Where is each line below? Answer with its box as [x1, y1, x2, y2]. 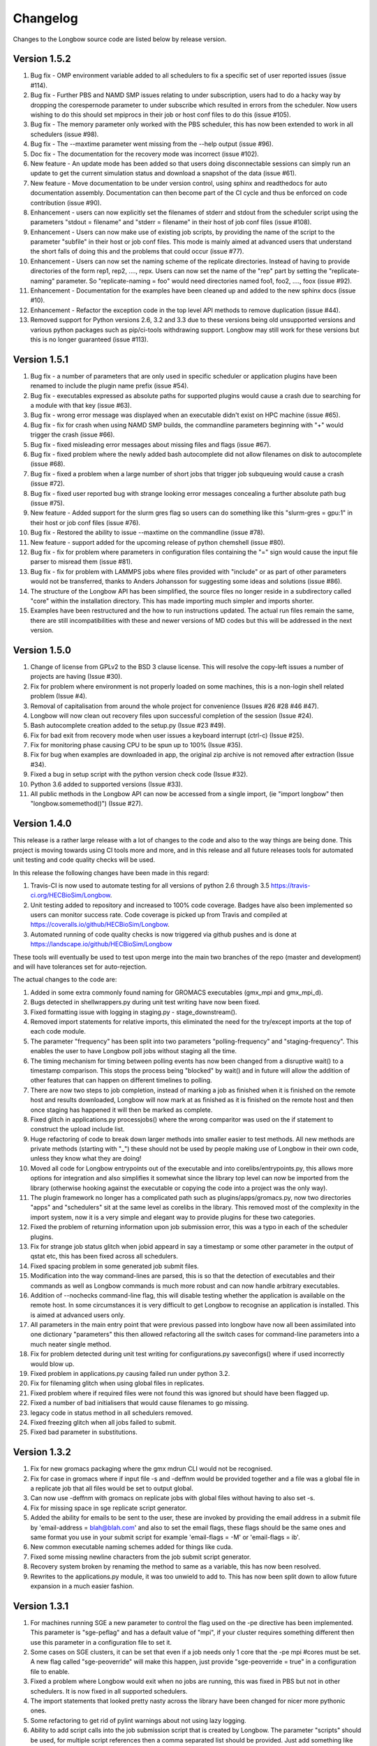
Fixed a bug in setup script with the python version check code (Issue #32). [30, 770, 248, 779]
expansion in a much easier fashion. [30, 1582, 134, 1590]
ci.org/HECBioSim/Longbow [30, 891, 111, 900]
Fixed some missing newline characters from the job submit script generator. [30, 1553, 251, 1561]
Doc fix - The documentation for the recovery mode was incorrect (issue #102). [30, 149, 260, 158]
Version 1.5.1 [13, 353, 69, 365]
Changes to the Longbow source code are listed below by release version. [13, 35, 227, 43]
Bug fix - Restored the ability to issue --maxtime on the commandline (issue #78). [30, 528, 265, 537]
